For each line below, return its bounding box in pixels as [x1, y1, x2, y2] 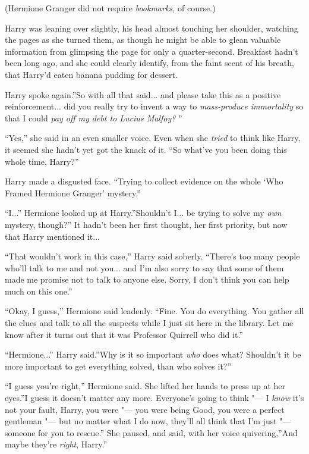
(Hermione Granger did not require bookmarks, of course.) [5, 2, 216, 14]
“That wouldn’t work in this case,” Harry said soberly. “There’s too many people [5, 250, 300, 262]
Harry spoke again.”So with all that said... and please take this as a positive [5, 88, 281, 101]
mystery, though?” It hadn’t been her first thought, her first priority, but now [5, 218, 288, 230]
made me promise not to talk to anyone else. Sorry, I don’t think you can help [5, 273, 289, 286]
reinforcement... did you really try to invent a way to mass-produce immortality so [5, 100, 304, 112]
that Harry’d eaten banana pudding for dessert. [5, 68, 178, 80]
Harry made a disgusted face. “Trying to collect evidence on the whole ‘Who [5, 175, 283, 187]
